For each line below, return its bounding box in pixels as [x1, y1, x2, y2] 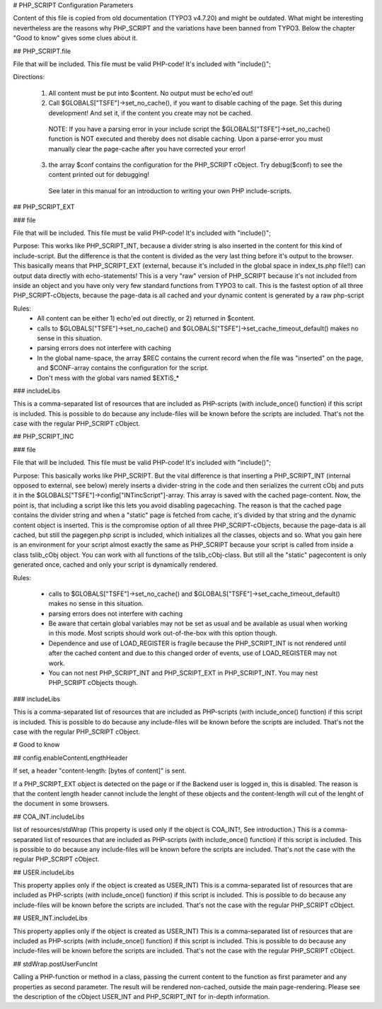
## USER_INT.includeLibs [13, 913, 88, 923]
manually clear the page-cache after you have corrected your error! [48, 144, 246, 153]
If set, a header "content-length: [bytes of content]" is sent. [13, 766, 187, 775]
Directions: [13, 73, 45, 81]
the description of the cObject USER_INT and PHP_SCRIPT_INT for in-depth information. [13, 992, 270, 1001]
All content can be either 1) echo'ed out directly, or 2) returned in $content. [37, 314, 256, 323]
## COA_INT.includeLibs [13, 812, 85, 821]
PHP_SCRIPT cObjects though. [48, 679, 138, 687]
